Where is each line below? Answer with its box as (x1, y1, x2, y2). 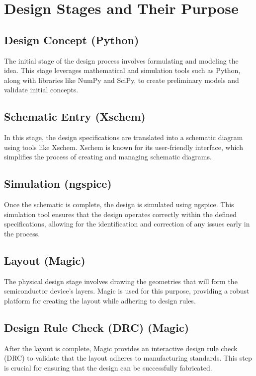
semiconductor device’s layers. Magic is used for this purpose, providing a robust (4, 286, 250, 296)
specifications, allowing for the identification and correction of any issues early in (4, 219, 250, 229)
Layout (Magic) (4, 252, 85, 268)
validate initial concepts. (4, 84, 79, 95)
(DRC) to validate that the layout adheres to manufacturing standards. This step (4, 353, 252, 363)
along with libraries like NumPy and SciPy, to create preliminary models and (4, 75, 239, 85)
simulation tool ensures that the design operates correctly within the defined (4, 209, 237, 219)
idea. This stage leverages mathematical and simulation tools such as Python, (4, 65, 241, 75)
